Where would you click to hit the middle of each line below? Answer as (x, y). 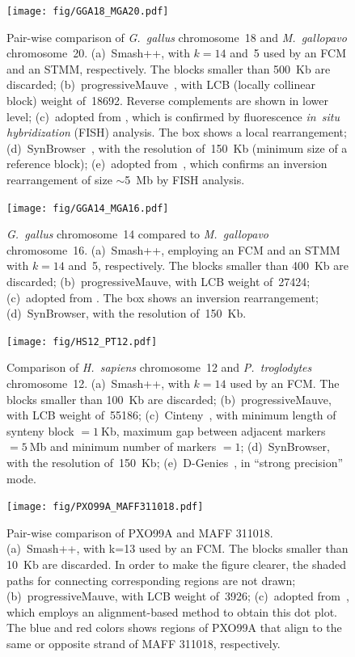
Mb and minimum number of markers (123, 446)
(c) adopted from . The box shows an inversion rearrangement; (163, 297)
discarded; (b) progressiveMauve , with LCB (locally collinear (161, 84)
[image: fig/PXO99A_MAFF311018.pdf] (105, 507)
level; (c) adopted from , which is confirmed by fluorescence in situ (173, 116)
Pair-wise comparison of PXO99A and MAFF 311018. (140, 532)
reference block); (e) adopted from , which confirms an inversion (167, 164)
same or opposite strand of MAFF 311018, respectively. (144, 644)
